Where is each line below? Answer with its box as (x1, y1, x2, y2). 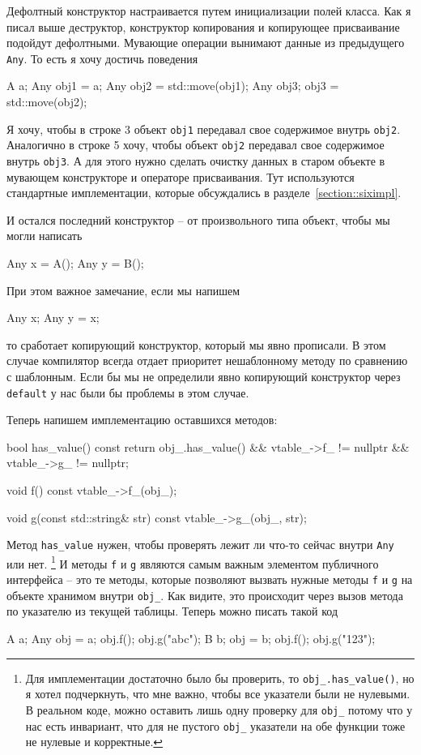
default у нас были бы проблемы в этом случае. (6, 384, 249, 401)
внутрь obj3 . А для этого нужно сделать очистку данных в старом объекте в (6, 152, 385, 169)
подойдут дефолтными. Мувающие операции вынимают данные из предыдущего (6, 34, 405, 51)
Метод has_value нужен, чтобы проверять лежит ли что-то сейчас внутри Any (6, 536, 394, 553)
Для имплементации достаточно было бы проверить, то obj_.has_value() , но (25, 669, 415, 686)
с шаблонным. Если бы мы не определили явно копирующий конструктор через (6, 367, 401, 384)
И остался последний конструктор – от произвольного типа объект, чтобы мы (6, 211, 390, 228)
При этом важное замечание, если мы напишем (6, 281, 240, 298)
